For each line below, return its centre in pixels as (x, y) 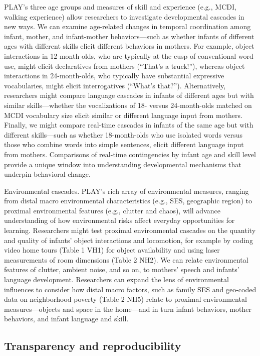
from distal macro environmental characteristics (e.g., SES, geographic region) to (128, 201)
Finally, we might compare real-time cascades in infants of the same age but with (129, 125)
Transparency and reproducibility (93, 346)
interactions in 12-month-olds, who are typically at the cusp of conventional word (129, 55)
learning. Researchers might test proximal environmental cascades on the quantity (130, 230)
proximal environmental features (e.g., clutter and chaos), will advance (112, 210)
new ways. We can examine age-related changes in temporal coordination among (127, 26)
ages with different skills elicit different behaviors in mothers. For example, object (129, 46)
